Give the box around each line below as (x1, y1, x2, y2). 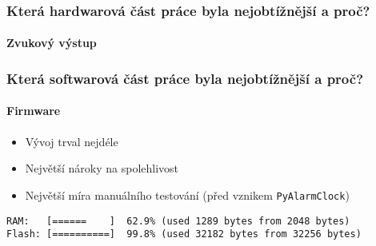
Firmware (6, 102, 61, 119)
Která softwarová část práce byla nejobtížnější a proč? (6, 68, 364, 88)
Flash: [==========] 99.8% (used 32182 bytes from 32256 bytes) (6, 228, 362, 240)
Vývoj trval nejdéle (25, 133, 118, 149)
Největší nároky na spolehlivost (25, 160, 179, 177)
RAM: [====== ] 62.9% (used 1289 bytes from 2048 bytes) (6, 215, 350, 227)
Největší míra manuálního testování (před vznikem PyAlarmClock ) (25, 186, 350, 203)
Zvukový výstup (6, 34, 97, 51)
